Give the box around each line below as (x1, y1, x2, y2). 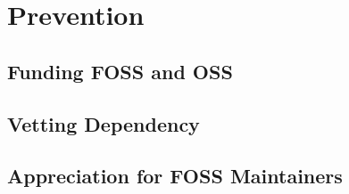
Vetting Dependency (7, 109, 200, 137)
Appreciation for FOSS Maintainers (7, 162, 343, 190)
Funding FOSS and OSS (7, 57, 233, 85)
